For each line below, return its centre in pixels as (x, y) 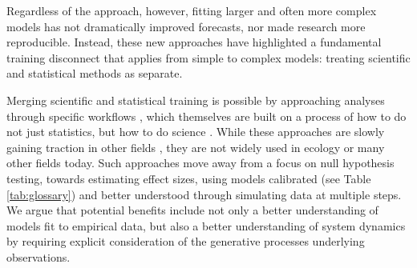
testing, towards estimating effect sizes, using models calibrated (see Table (189, 178)
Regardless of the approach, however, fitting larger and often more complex (192, 10)
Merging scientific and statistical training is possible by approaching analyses (196, 100)
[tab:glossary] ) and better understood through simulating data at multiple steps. (204, 194)
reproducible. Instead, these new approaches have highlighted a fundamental (194, 42)
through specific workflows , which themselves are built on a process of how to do (206, 116)
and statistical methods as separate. (95, 73)
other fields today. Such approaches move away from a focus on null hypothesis (200, 163)
